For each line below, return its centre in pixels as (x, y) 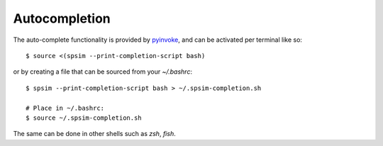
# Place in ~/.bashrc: (65, 108)
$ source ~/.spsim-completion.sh (84, 118)
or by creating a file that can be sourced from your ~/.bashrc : (103, 72)
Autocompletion (62, 18)
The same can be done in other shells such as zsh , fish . (95, 134)
